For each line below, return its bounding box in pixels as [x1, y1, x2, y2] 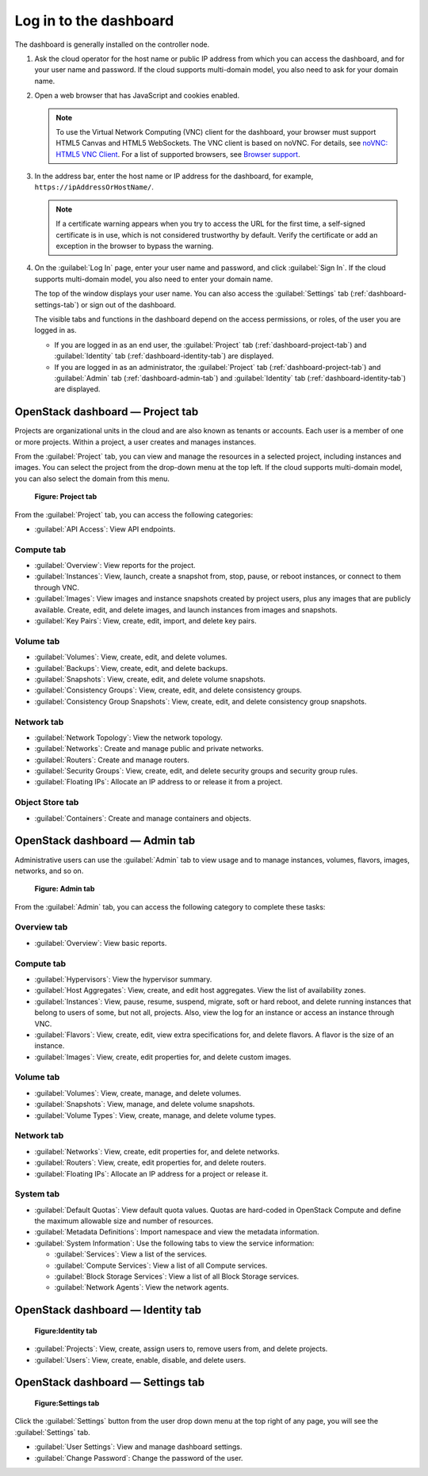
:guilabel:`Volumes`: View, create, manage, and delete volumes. [34, 1088, 242, 1097]
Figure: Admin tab [34, 884, 95, 894]
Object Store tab [14, 797, 79, 808]
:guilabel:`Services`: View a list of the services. [54, 1249, 208, 1259]
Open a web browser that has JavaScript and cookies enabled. [34, 91, 240, 101]
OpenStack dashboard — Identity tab [14, 1303, 202, 1317]
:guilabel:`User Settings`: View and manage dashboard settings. [34, 1442, 243, 1451]
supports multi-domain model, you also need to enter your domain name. [34, 274, 273, 284]
